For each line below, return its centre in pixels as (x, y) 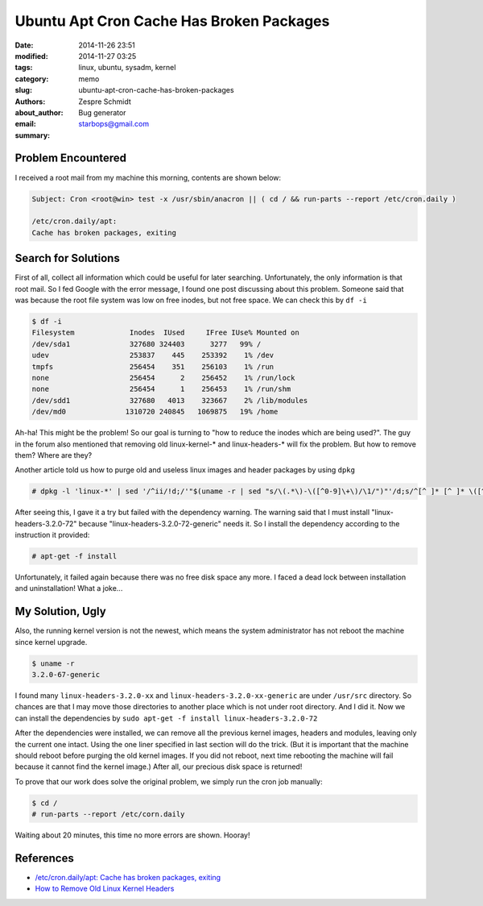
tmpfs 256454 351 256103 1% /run (153, 366)
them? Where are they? (54, 455)
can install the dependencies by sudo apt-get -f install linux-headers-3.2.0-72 (166, 718)
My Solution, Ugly (60, 611)
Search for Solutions (67, 258)
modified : (31, 56)
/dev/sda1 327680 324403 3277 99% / (147, 344)
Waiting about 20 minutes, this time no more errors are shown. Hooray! (132, 835)
